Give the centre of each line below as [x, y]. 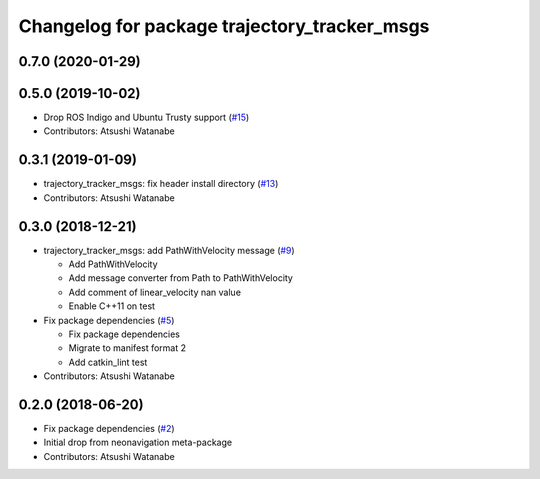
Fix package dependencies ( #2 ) [109, 429]
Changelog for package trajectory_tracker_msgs [224, 26]
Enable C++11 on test [111, 306]
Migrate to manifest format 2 [127, 348]
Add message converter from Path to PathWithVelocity [181, 278]
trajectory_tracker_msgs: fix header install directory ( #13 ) [161, 184]
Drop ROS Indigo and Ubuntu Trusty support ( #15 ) [146, 117]
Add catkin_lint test [108, 362]
